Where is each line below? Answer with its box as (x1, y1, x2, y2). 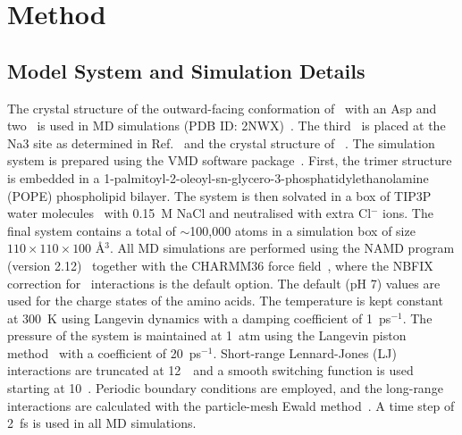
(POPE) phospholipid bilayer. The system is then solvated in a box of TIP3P (7, 186, 432, 205)
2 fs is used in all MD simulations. (7, 414, 197, 432)
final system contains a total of (7, 221, 176, 239)
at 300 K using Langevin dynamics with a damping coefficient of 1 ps (7, 308, 391, 327)
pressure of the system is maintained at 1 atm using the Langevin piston (7, 326, 407, 345)
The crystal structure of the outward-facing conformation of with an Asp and (7, 98, 437, 117)
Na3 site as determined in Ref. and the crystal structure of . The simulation (7, 133, 435, 152)
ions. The (382, 204, 433, 222)
